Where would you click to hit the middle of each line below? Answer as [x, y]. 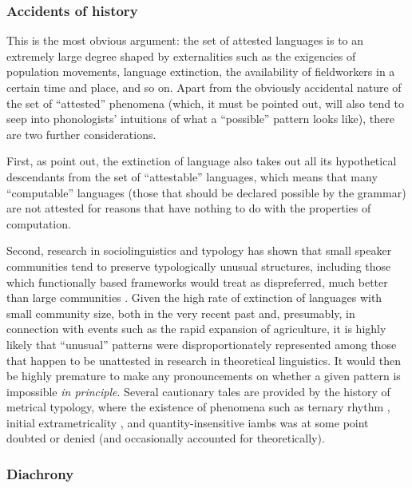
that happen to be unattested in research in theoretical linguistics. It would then [204, 360]
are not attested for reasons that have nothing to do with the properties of [189, 208]
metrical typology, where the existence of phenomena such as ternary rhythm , [198, 407]
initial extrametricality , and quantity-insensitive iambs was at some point [188, 422]
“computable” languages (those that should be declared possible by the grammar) [206, 192]
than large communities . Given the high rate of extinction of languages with [194, 298]
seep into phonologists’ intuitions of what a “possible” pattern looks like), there [200, 119]
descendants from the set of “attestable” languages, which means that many [192, 176]
